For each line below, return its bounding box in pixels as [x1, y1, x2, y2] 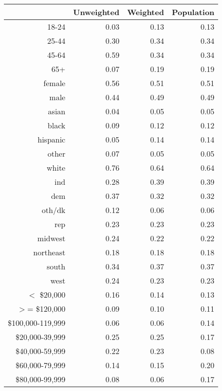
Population [171, 6, 215, 18]
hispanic [37, 134, 66, 145]
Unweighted [73, 6, 120, 18]
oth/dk [41, 204, 66, 215]
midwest [37, 232, 66, 244]
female [43, 77, 66, 89]
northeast [33, 247, 66, 258]
